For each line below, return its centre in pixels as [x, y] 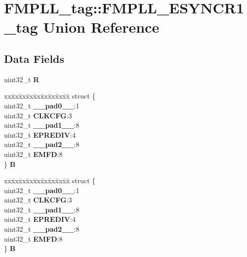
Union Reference [101, 27]
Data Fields [34, 58]
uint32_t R [22, 79]
